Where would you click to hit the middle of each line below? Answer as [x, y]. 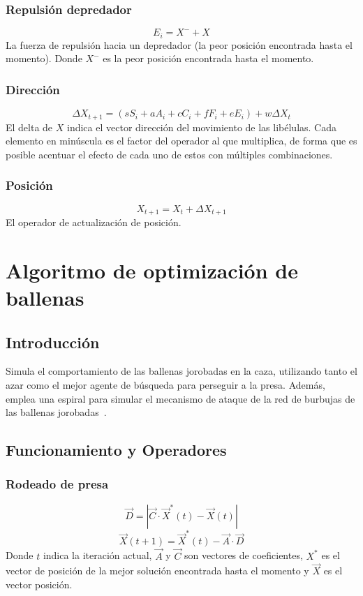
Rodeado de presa [57, 484]
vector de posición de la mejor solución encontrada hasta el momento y [157, 571]
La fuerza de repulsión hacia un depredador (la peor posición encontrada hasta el [179, 44]
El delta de [29, 127]
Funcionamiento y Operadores [116, 450]
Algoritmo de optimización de [152, 270]
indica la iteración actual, [97, 555]
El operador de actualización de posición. [94, 222]
